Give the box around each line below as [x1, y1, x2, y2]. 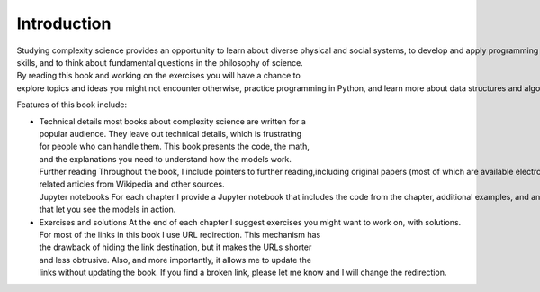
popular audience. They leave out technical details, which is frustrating [39, 128, 302, 139]
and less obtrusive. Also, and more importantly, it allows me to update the [39, 254, 312, 265]
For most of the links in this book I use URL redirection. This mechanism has [39, 230, 321, 241]
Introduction [16, 14, 112, 33]
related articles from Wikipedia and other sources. [39, 178, 225, 189]
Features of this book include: [16, 99, 128, 110]
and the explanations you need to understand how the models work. [39, 153, 292, 164]
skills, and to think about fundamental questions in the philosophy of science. [16, 57, 303, 68]
